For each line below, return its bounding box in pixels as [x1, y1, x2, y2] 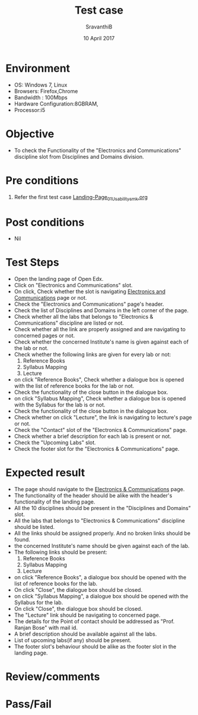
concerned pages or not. [14, 332, 75, 339]
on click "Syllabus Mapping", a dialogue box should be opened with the [14, 593, 189, 600]
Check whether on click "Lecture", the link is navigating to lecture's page [14, 414, 192, 421]
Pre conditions [5, 174, 79, 187]
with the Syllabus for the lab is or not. [14, 401, 106, 409]
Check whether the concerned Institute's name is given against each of [14, 338, 189, 345]
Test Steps [5, 256, 60, 270]
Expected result [5, 466, 85, 480]
